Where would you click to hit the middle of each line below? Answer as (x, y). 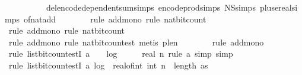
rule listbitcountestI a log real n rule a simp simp (121, 53)
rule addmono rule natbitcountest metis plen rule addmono (136, 42)
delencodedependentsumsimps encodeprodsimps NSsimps (151, 7)
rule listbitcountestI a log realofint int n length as (108, 65)
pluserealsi (279, 7)
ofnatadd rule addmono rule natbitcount (115, 19)
